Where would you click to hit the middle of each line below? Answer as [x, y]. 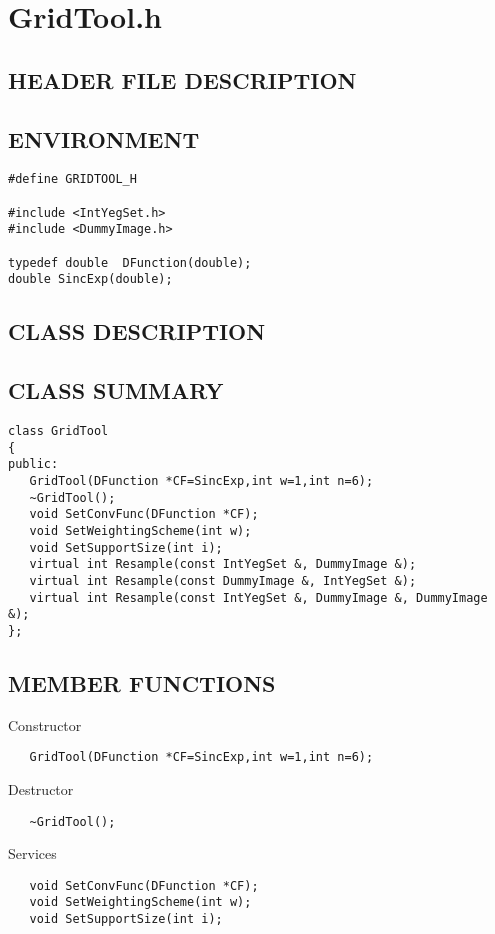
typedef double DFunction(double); [130, 262]
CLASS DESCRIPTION [137, 331]
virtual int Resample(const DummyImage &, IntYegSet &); [223, 580]
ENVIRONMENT [104, 138]
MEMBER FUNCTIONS [142, 682]
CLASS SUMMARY [116, 390]
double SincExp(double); [90, 279]
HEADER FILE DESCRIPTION [182, 79]
